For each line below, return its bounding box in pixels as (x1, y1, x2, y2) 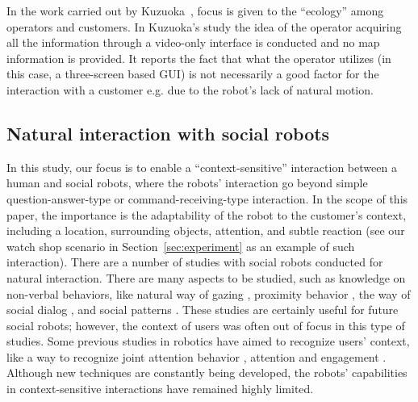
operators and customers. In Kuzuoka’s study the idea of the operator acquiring (6, 18, 402, 35)
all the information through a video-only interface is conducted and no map (6, 34, 380, 51)
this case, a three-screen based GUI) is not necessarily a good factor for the (6, 65, 379, 82)
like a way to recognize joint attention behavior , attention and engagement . (6, 348, 387, 365)
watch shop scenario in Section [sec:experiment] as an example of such (6, 237, 355, 254)
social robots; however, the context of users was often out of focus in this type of (6, 316, 405, 333)
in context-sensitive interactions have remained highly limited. (6, 380, 314, 397)
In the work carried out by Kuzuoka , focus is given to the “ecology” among (6, 2, 384, 19)
